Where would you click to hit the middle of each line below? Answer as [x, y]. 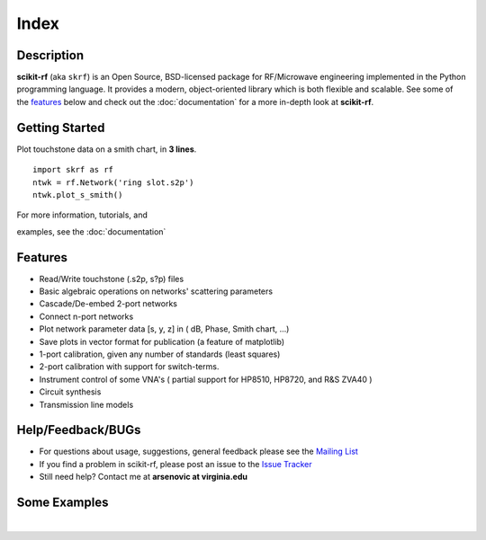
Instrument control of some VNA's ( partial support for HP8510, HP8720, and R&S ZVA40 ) [206, 379]
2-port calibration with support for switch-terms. [129, 367]
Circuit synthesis [70, 392]
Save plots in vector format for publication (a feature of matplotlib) [162, 341]
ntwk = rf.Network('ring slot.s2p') [113, 182]
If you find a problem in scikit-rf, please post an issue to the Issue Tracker [175, 464]
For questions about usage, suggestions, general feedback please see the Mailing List [199, 451]
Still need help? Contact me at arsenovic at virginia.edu [143, 477]
